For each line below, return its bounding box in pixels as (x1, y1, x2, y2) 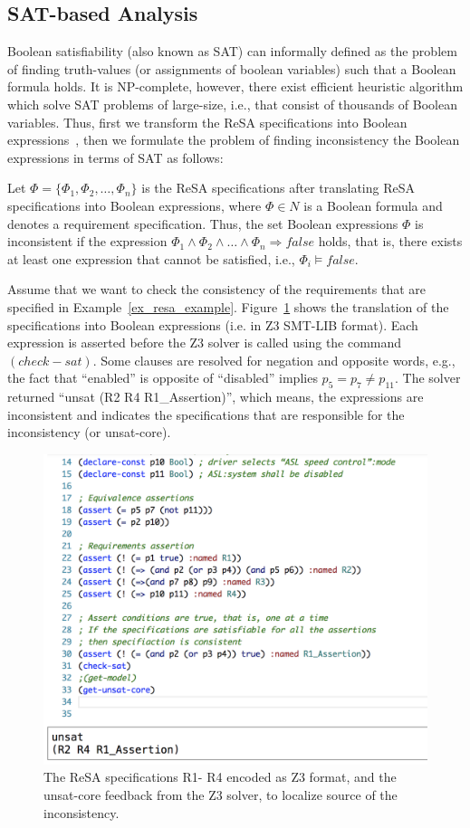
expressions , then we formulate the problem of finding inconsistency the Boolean (7, 130, 460, 149)
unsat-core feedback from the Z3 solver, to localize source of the (43, 785, 398, 804)
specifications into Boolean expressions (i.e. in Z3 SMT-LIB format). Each (7, 315, 418, 334)
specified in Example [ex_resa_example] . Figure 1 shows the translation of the (7, 297, 449, 316)
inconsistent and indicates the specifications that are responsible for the (7, 404, 405, 424)
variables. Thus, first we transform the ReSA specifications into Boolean (7, 112, 408, 131)
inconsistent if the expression (7, 232, 168, 251)
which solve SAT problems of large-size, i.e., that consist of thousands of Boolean (7, 94, 458, 113)
